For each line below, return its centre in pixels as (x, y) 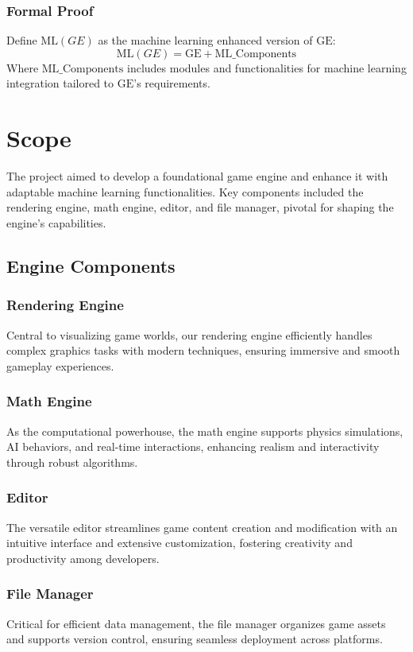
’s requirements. (172, 83)
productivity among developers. (83, 558)
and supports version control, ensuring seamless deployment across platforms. (195, 639)
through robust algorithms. (72, 462)
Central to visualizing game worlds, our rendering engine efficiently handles (189, 334)
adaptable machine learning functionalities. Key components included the (185, 191)
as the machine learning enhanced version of (205, 40)
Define (22, 40)
